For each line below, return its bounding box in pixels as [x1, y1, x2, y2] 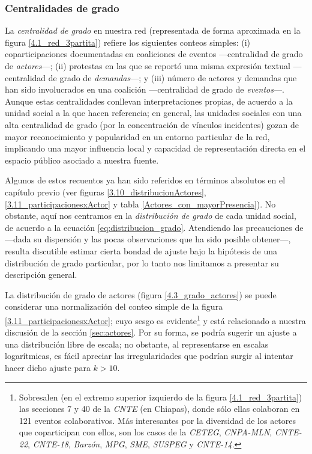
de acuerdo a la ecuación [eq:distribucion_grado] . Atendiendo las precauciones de [5, 221, 304, 233]
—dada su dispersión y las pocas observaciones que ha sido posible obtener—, [5, 233, 291, 245]
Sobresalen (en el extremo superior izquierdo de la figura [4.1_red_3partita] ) [19, 390, 302, 403]
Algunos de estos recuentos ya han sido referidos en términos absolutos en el [5, 174, 286, 186]
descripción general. [5, 268, 77, 281]
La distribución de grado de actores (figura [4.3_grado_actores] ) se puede [5, 288, 277, 301]
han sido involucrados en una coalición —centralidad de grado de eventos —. [5, 83, 284, 96]
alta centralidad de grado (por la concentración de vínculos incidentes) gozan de [5, 118, 299, 130]
